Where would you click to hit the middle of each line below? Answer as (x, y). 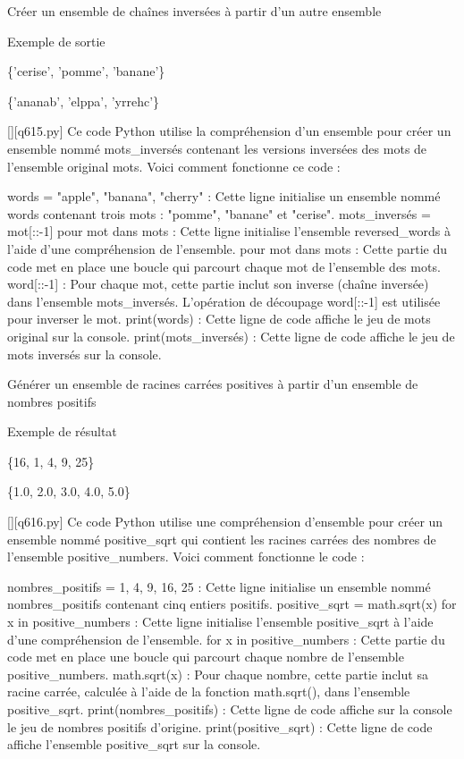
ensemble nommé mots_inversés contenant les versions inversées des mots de (217, 148)
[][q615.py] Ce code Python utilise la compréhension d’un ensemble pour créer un (229, 131)
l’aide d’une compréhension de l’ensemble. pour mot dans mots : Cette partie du (227, 248)
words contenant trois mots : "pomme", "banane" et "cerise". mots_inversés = (219, 213)
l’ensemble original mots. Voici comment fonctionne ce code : (174, 166)
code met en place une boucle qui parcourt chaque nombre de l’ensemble (206, 657)
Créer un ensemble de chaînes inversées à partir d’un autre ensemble (194, 11)
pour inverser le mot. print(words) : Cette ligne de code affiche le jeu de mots (219, 319)
